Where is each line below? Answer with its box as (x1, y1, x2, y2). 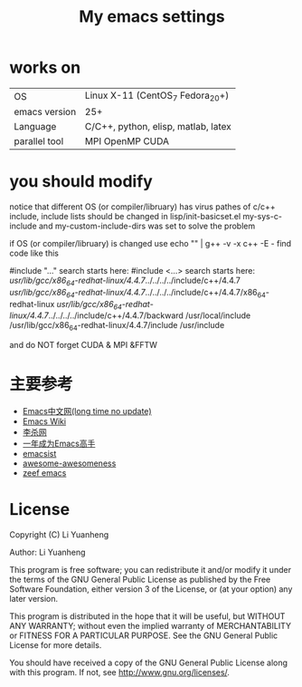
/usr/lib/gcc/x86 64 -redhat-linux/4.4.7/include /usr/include (9, 320, 225, 333)
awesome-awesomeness (22, 458, 117, 469)
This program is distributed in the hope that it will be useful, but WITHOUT (9, 611, 286, 622)
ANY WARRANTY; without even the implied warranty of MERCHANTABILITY (9, 621, 292, 632)
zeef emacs (22, 468, 67, 479)
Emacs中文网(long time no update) (22, 406, 152, 417)
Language (14, 121, 57, 133)
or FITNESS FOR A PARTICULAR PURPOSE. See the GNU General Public (9, 630, 278, 641)
